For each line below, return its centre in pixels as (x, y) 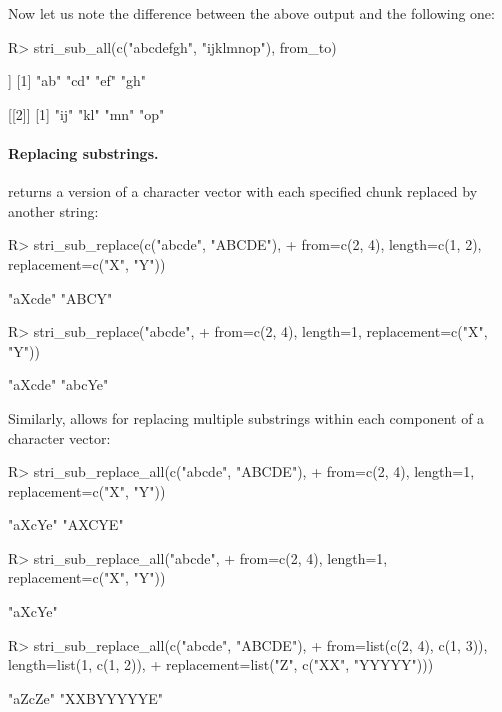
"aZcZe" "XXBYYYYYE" (86, 697)
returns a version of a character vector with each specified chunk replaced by (243, 191)
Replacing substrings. (83, 152)
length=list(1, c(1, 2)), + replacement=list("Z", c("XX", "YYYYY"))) (221, 664)
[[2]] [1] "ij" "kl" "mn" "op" (86, 113)
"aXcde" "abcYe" (58, 384)
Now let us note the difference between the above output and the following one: (251, 13)
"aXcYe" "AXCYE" (66, 524)
